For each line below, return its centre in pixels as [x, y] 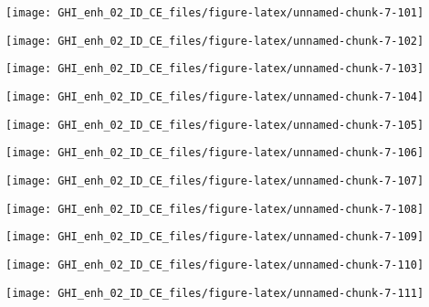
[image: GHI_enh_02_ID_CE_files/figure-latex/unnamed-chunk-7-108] [215, 209]
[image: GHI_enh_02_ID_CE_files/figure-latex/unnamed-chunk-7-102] [215, 41]
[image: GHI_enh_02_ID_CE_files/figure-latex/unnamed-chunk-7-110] [215, 265]
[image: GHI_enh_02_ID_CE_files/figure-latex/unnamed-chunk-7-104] [215, 96]
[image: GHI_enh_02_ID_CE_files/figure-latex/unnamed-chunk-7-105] [215, 125]
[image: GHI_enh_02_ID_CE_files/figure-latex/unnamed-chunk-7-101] [215, 13]
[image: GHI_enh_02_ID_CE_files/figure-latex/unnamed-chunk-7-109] [215, 237]
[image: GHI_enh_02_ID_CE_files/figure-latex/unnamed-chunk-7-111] [215, 293]
